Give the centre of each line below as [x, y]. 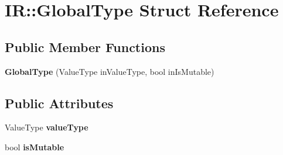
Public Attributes [59, 103]
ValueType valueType [47, 127]
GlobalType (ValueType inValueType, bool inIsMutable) [110, 71]
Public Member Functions [85, 46]
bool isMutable [35, 147]
